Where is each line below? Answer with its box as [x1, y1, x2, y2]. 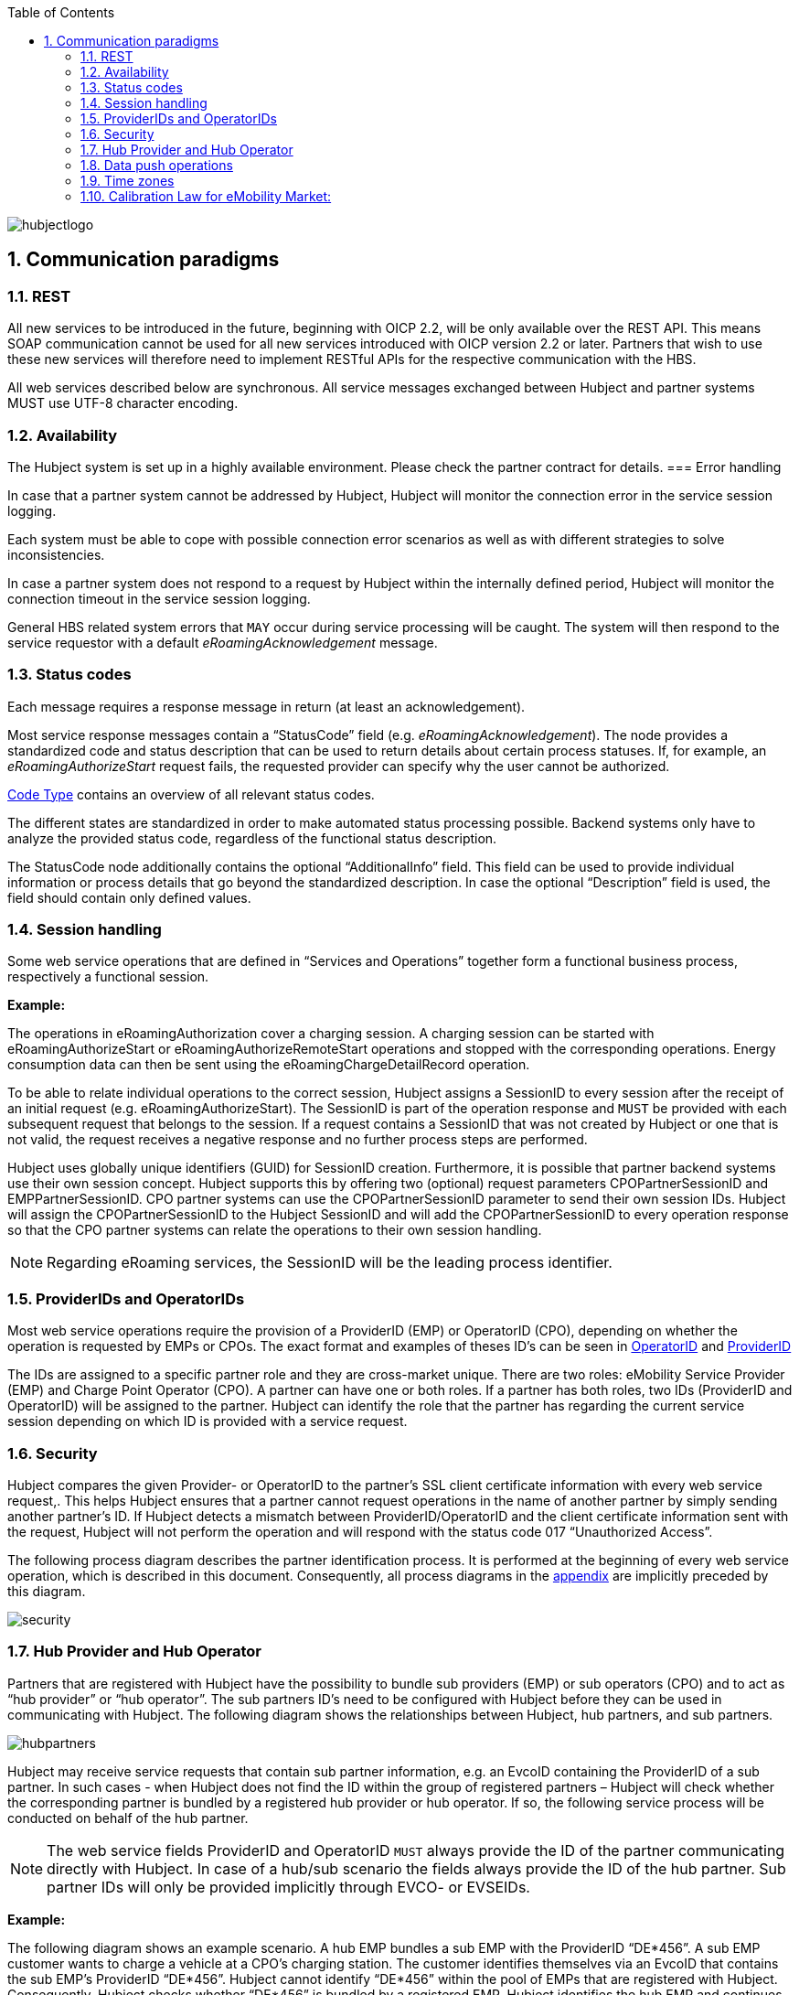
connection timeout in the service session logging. [7, 590, 311, 606]
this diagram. [7, 1582, 86, 1599]
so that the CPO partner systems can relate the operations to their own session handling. [7, 1222, 542, 1239]
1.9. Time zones [80, 173, 175, 188]
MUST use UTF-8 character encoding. [7, 395, 239, 412]
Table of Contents [7, 5, 115, 20]
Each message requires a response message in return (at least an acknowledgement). [7, 698, 526, 714]
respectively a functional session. [7, 969, 209, 985]
